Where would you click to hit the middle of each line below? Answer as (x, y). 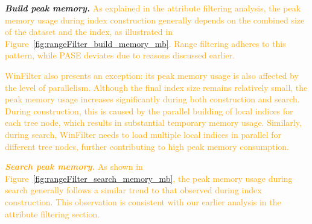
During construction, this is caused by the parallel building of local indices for (149, 110)
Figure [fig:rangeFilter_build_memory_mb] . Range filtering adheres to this (145, 43)
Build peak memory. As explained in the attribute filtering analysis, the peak (153, 8)
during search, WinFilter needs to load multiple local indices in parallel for (143, 134)
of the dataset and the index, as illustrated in (89, 32)
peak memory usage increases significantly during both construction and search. (152, 99)
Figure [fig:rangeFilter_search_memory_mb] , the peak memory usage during (149, 178)
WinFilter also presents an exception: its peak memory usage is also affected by (152, 75)
